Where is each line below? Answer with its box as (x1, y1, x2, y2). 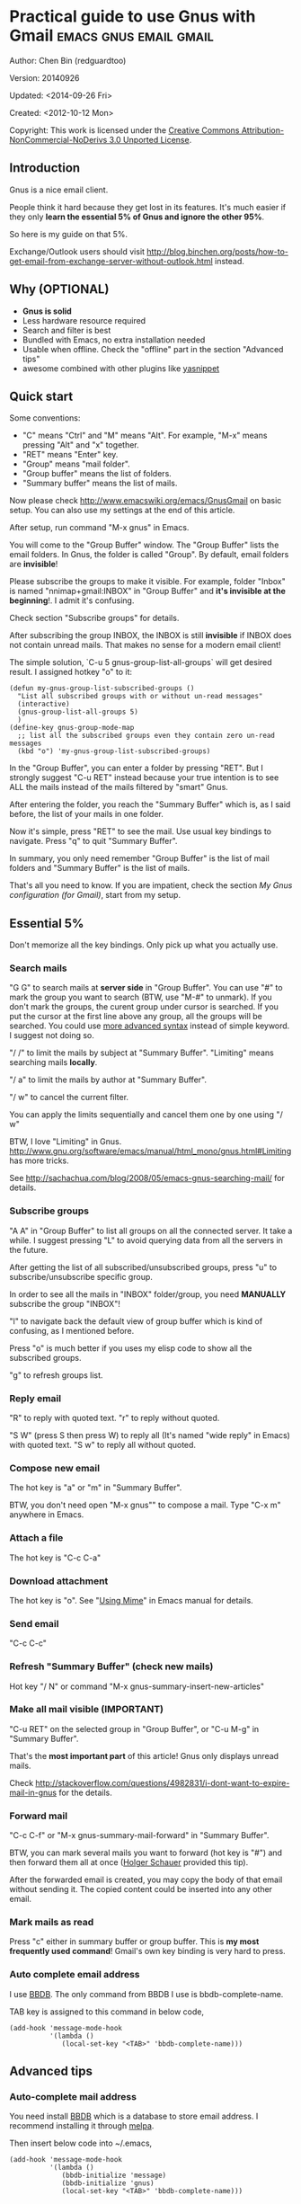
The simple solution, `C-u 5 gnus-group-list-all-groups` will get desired (9, 657, 272, 668)
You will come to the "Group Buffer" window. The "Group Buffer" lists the (9, 539, 279, 550)
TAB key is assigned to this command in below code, (9, 2006, 205, 2017)
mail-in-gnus (9, 1787, 57, 1798)
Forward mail (9, 1809, 68, 1822)
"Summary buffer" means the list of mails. (22, 478, 178, 489)
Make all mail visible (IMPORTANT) (9, 1703, 164, 1716)
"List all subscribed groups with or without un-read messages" (17, 692, 263, 701)
